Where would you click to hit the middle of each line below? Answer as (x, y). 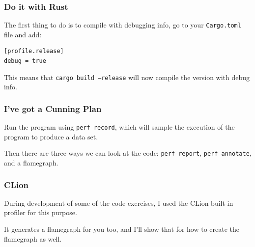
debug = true (25, 61)
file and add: (23, 34)
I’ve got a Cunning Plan (53, 108)
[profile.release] (34, 51)
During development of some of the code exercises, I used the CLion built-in (119, 203)
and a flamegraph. (31, 163)
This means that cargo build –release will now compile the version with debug (127, 77)
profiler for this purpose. (41, 212)
